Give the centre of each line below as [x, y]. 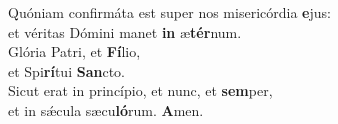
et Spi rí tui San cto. [66, 70]
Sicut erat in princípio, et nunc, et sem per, [140, 90]
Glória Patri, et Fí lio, [74, 51]
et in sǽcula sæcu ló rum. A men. [106, 109]
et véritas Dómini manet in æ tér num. [125, 31]
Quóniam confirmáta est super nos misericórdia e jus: [169, 12]
